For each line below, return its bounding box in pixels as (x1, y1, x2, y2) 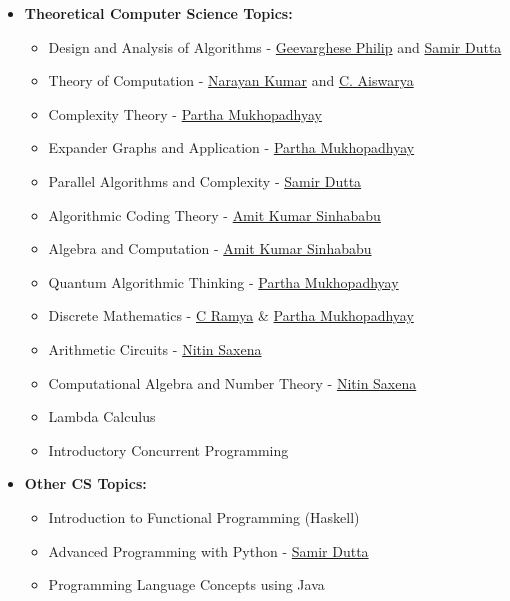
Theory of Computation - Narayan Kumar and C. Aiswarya (48, 70, 414, 91)
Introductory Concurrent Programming (48, 439, 289, 460)
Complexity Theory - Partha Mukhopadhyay (48, 103, 322, 124)
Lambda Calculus (48, 406, 156, 427)
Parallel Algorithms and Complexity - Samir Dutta (48, 170, 362, 191)
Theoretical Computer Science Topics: (24, 3, 293, 23)
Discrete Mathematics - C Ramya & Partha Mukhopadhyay (48, 305, 414, 326)
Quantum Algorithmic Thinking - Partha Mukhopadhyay (48, 271, 399, 292)
